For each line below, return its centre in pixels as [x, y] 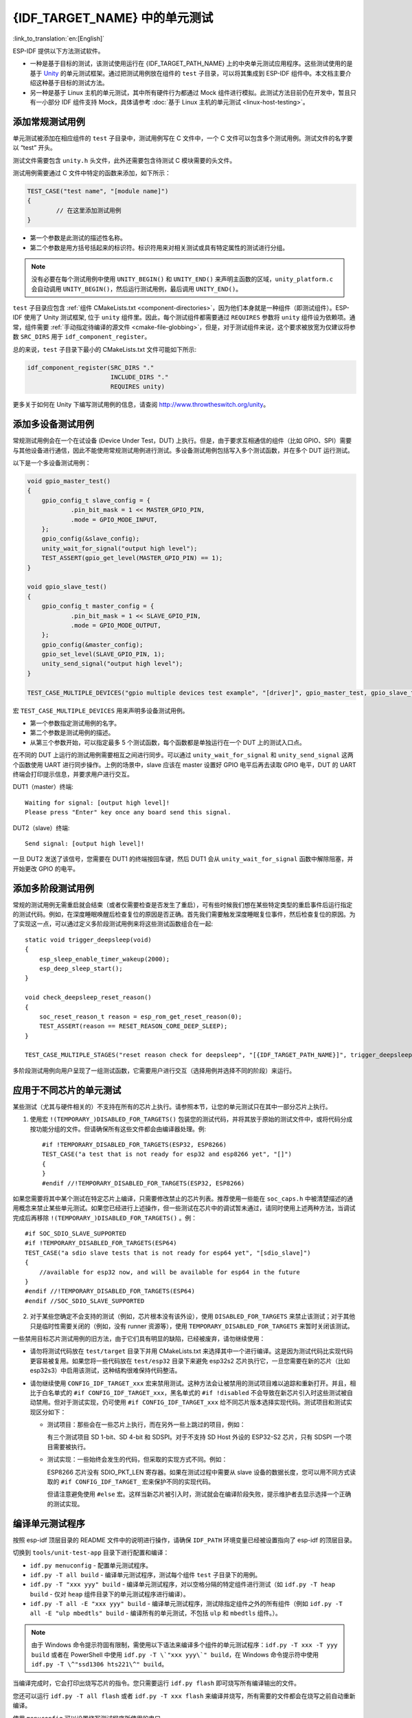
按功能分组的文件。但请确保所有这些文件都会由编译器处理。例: [118, 1129]
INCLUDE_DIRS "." [139, 377]
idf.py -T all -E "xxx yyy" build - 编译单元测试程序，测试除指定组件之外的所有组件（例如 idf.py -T [186, 1604]
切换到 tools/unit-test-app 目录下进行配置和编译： [91, 1552]
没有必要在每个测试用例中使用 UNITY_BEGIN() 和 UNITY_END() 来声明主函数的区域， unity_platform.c [182, 279]
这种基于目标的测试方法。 [72, 83]
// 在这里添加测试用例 [89, 210]
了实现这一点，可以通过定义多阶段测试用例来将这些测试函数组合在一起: [113, 924]
